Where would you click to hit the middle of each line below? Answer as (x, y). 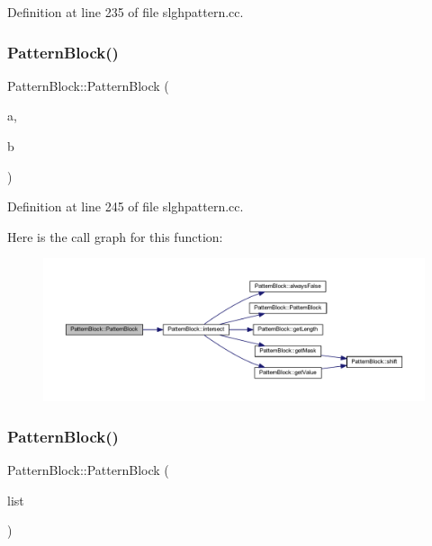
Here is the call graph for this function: (115, 236)
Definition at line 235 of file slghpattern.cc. (126, 12)
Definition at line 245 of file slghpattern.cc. (126, 206)
